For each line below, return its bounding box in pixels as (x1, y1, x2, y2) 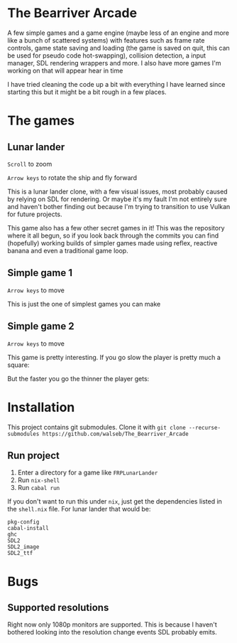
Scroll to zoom (7, 159, 53, 168)
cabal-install (7, 525, 50, 532)
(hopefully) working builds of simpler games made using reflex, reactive (7, 238, 218, 247)
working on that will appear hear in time (7, 66, 123, 75)
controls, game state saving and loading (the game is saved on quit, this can (7, 43, 231, 52)
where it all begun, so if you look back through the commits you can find (7, 231, 219, 240)
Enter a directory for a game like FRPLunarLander (17, 468, 158, 477)
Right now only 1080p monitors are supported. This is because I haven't (7, 620, 218, 629)
